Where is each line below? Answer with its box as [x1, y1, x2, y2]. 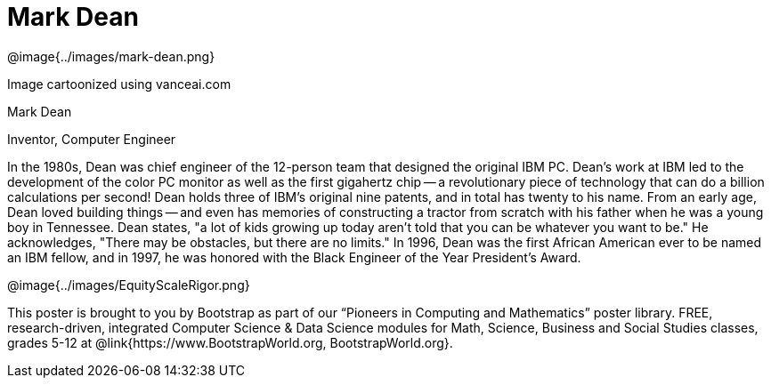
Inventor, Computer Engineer [7, 131, 176, 147]
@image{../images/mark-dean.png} [7, 48, 215, 64]
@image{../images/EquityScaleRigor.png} [7, 277, 250, 293]
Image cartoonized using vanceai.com [7, 76, 231, 92]
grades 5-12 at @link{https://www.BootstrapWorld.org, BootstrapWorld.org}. [7, 334, 453, 350]
